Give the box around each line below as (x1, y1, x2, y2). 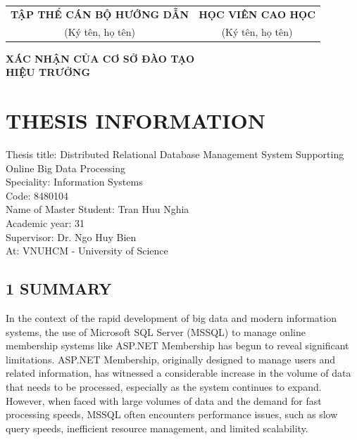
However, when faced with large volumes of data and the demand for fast (6, 393, 322, 408)
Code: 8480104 (6, 188, 69, 202)
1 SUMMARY (6, 278, 112, 299)
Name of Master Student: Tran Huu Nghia (6, 202, 189, 216)
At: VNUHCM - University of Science (6, 243, 168, 258)
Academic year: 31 (6, 215, 85, 230)
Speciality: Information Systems (6, 174, 143, 189)
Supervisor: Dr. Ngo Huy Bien (6, 229, 137, 244)
